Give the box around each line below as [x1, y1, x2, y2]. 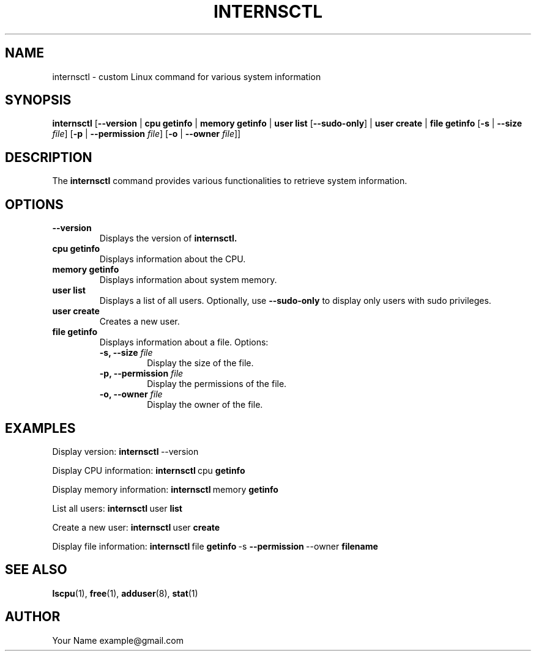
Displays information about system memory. [99, 275, 277, 286]
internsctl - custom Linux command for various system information [52, 71, 321, 82]
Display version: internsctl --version [52, 446, 199, 457]
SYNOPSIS [5, 92, 72, 108]
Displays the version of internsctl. [99, 233, 237, 244]
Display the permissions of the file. [147, 378, 287, 389]
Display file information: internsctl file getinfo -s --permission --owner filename [52, 540, 378, 551]
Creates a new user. [99, 316, 180, 327]
